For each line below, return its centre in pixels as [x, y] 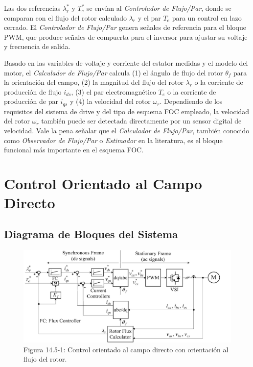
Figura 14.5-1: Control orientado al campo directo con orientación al [126, 349]
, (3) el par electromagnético [114, 91]
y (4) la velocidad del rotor [110, 101]
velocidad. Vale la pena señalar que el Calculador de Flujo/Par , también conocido [127, 130]
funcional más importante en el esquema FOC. [74, 150]
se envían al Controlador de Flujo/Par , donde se [159, 8]
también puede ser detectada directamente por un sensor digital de [141, 121]
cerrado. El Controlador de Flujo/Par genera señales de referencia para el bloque [125, 27]
